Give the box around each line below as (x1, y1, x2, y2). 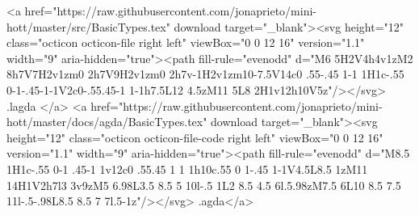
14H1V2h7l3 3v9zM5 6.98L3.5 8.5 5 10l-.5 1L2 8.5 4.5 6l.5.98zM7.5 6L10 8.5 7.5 (6, 176, 401, 193)
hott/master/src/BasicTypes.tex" (6, 18, 170, 35)
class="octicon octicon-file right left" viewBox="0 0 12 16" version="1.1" (6, 34, 365, 51)
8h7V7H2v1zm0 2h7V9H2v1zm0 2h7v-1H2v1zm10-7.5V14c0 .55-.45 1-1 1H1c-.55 (6, 65, 404, 82)
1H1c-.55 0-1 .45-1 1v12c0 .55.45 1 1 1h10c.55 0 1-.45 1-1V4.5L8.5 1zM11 (6, 160, 368, 177)
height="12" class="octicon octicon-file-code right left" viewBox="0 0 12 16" (6, 129, 383, 145)
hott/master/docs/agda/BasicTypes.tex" (6, 113, 207, 130)
